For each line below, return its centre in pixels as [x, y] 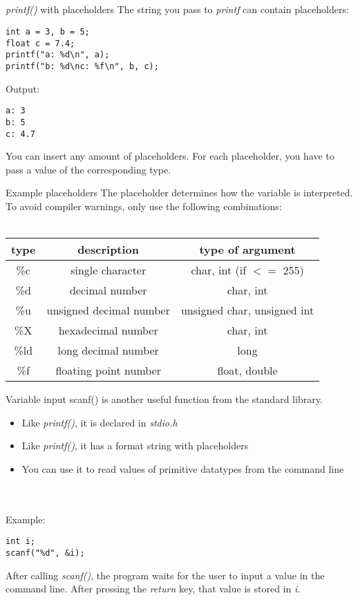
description [109, 250]
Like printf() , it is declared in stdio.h [100, 422]
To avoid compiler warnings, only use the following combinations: [144, 206]
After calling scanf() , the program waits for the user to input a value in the [165, 575]
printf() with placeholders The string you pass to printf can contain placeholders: [177, 9]
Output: [23, 88]
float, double [247, 371]
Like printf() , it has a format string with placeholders [135, 446]
